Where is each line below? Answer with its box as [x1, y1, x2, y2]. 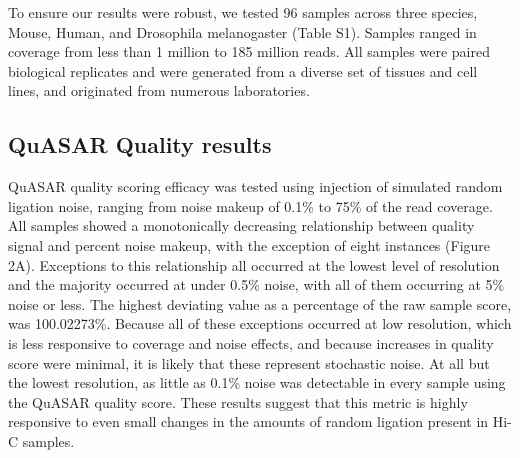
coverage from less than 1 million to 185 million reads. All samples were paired [8, 41, 490, 62]
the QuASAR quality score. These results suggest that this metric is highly [8, 391, 468, 412]
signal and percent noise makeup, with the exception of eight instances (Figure [8, 234, 491, 255]
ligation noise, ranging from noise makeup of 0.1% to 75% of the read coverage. [8, 195, 493, 216]
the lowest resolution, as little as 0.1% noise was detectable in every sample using [8, 372, 506, 393]
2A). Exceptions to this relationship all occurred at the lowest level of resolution [8, 254, 500, 275]
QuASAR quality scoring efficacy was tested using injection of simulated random [8, 176, 503, 197]
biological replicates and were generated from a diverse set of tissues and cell [8, 60, 478, 81]
